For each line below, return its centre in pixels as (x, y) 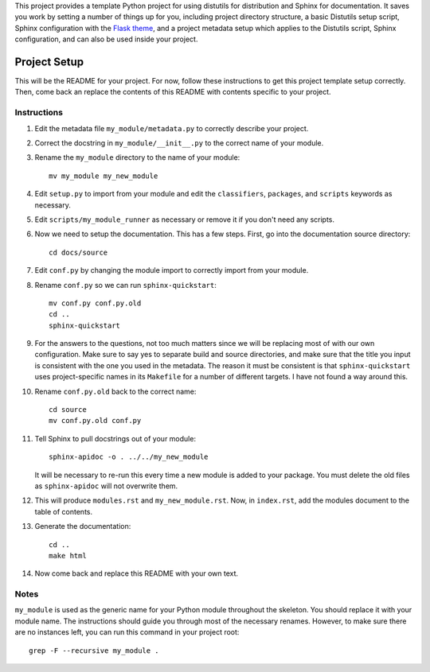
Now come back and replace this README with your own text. (137, 573)
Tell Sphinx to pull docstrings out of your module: (115, 438)
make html (68, 555)
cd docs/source (78, 252)
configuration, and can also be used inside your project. (106, 39)
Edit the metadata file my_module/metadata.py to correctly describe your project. (172, 128)
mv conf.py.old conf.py (95, 421)
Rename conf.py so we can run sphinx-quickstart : (125, 285)
